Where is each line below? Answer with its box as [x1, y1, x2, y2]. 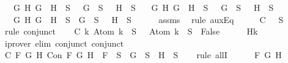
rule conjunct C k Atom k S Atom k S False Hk [4, 25, 258, 38]
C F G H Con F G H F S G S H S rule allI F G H [4, 48, 282, 61]
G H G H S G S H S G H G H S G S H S [13, 1, 274, 13]
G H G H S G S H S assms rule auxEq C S [13, 13, 284, 25]
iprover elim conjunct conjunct [4, 36, 124, 49]
